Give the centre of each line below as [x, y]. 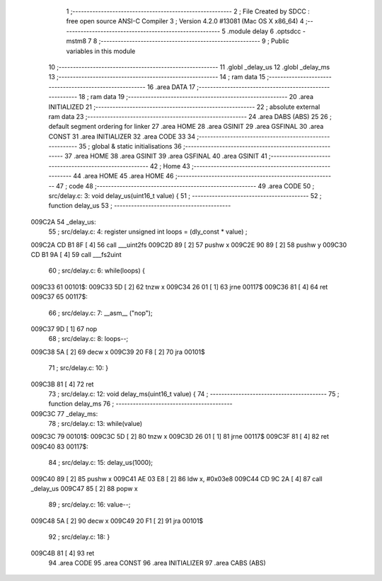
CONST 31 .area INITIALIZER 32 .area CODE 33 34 [122, 136]
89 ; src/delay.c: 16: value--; [89, 505]
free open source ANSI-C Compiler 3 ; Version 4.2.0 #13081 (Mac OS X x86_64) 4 [185, 21]
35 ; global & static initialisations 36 [130, 146]
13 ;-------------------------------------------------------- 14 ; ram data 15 [157, 77]
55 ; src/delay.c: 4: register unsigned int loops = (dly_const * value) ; [148, 232]
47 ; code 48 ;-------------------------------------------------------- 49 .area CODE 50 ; [185, 186]
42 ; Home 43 [170, 166]
